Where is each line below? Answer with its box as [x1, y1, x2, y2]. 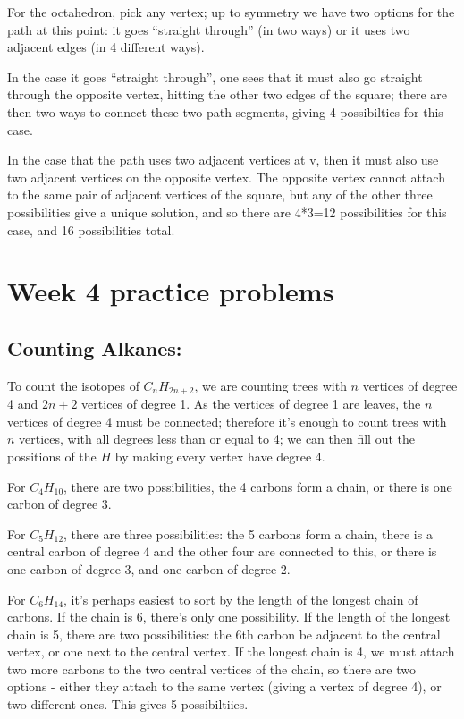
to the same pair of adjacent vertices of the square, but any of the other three [7, 185, 433, 204]
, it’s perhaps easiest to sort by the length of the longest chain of [63, 589, 418, 608]
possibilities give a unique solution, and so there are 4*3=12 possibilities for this [7, 202, 447, 221]
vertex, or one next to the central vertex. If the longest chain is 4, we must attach [7, 642, 455, 661]
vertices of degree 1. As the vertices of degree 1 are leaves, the [81, 394, 421, 413]
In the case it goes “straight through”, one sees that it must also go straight [7, 67, 423, 86]
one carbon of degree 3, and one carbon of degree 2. [7, 559, 291, 578]
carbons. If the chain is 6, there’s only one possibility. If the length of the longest [7, 607, 451, 626]
